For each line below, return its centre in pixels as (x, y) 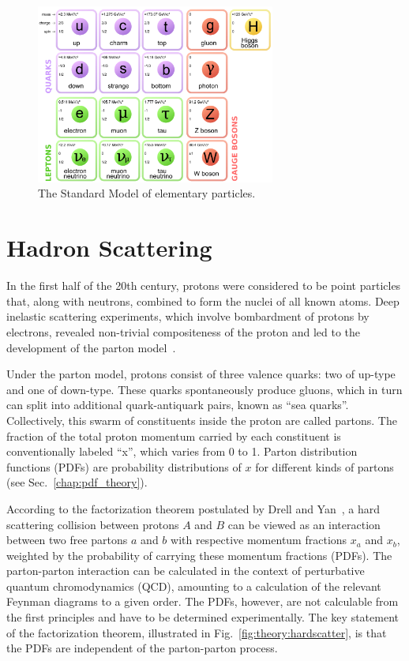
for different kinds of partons (325, 466)
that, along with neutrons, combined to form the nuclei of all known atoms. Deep (203, 300)
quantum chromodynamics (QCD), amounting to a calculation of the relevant (194, 586)
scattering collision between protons (93, 524)
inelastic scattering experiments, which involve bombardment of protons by (188, 316)
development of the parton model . (91, 347)
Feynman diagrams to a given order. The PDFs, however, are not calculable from (203, 601)
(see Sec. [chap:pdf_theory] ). (77, 482)
